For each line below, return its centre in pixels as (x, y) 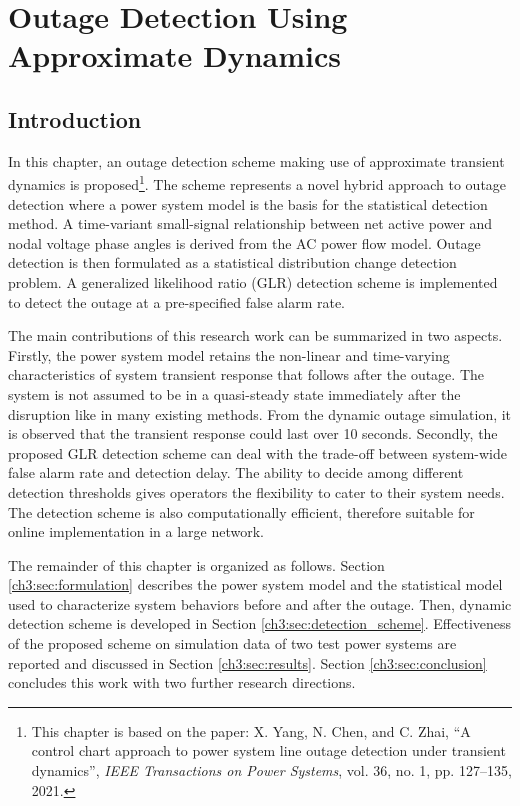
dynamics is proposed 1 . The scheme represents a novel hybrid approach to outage (257, 183)
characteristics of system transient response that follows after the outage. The (246, 374)
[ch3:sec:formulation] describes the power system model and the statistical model (255, 584)
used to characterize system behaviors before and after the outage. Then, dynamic (260, 603)
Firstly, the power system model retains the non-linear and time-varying (229, 354)
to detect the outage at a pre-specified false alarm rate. (177, 301)
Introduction (75, 118)
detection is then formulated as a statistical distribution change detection (232, 262)
